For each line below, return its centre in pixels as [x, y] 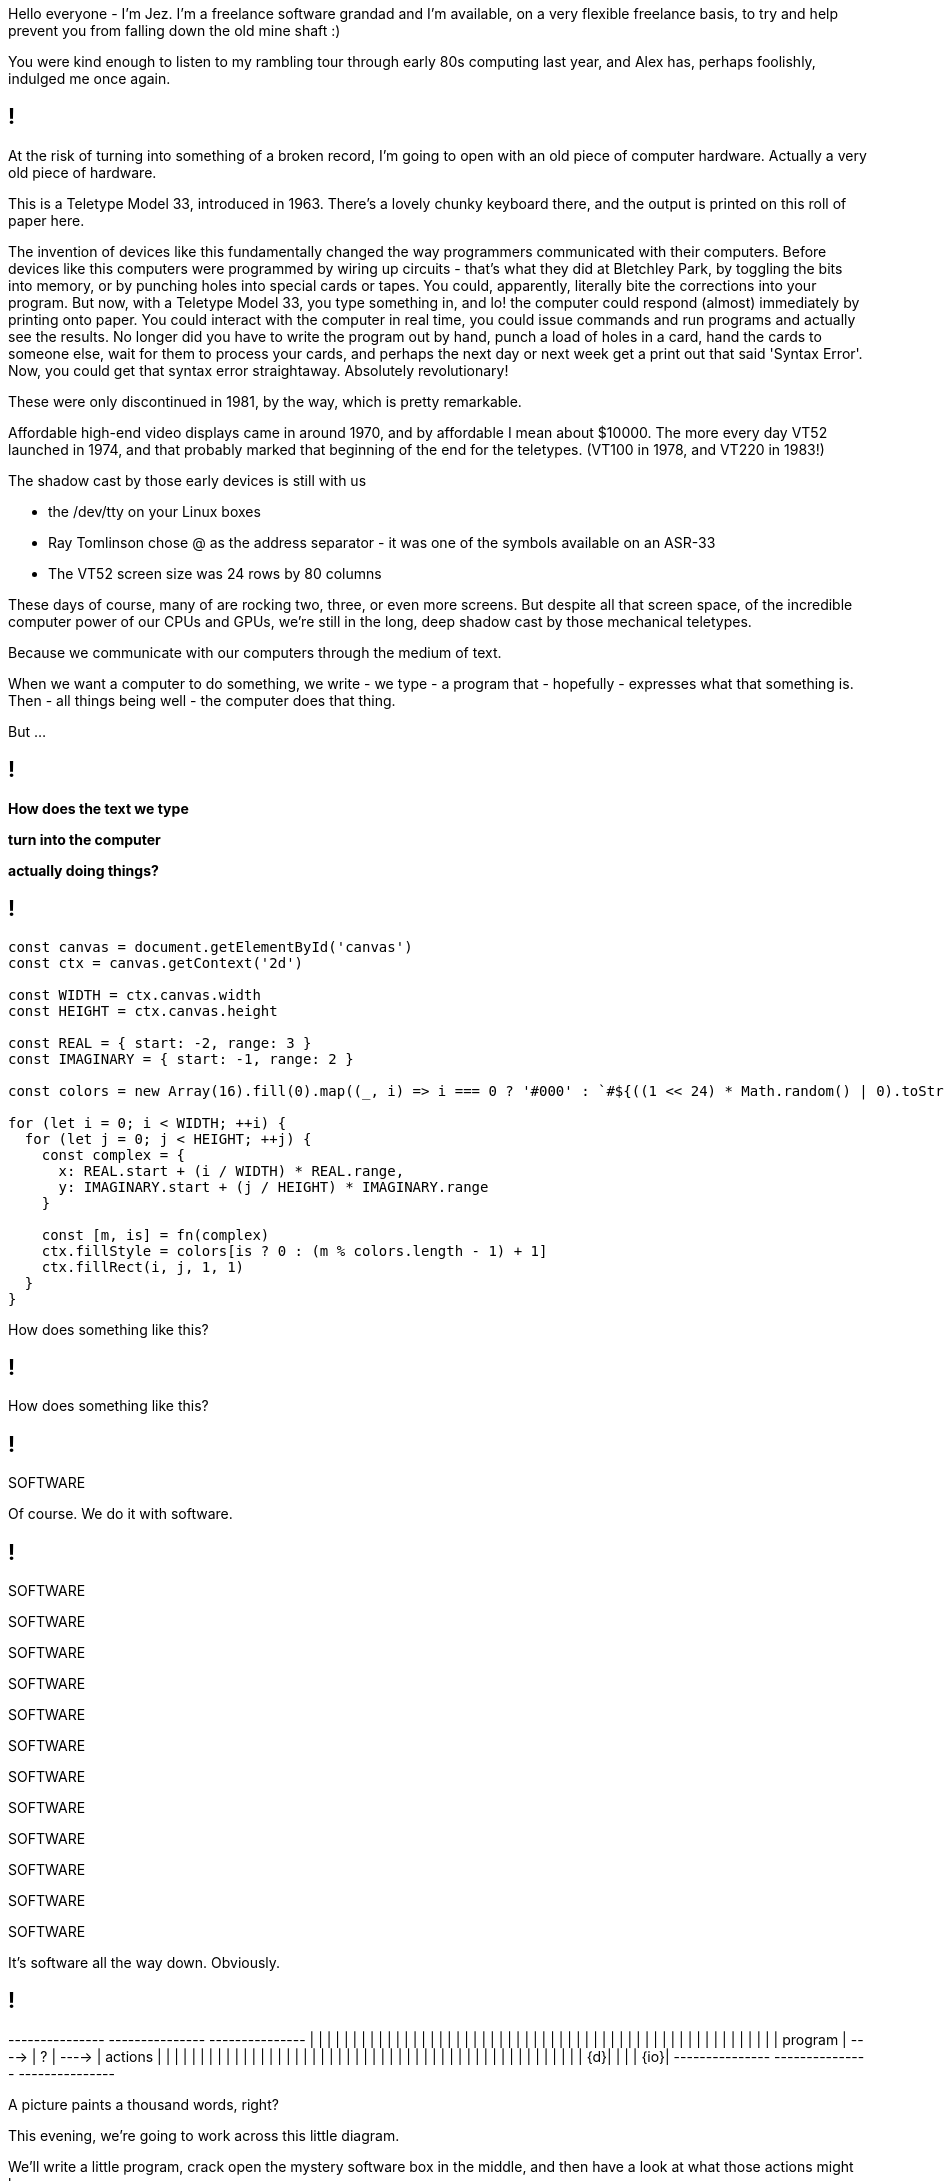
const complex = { [113, 1154]
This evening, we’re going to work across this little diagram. [204, 2135]
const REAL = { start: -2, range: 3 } [160, 1042]
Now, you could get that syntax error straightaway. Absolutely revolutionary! [258, 370]
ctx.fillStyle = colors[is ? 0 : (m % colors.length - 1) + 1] [294, 1250]
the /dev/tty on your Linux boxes [154, 511]
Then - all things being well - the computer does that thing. [202, 700]
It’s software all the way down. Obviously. [144, 1963]
